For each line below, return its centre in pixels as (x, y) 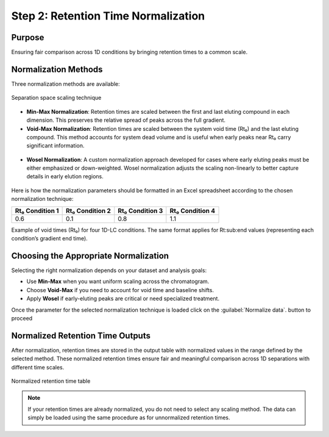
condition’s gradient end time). (49, 239)
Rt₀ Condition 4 (193, 211)
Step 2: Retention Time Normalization (108, 16)
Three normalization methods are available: (65, 84)
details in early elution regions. (65, 177)
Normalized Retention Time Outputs (81, 336)
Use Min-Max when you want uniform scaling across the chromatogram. (118, 281)
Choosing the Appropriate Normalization (90, 256)
